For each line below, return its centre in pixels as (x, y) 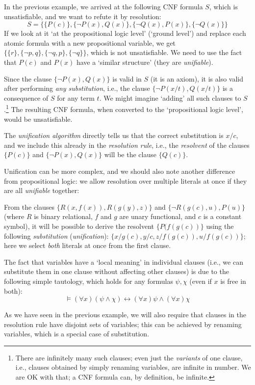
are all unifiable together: (42, 190)
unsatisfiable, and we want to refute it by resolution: (83, 16)
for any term (76, 97)
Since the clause (28, 78)
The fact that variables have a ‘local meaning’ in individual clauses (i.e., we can (124, 261)
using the (220, 226)
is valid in (127, 78)
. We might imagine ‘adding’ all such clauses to (170, 97)
